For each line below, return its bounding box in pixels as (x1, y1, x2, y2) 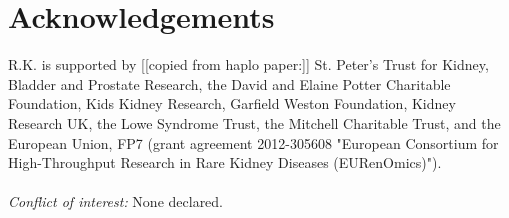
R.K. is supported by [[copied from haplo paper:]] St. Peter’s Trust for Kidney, (8, 54, 489, 75)
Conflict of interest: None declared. (8, 191, 224, 212)
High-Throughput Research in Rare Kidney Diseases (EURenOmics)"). (8, 152, 442, 173)
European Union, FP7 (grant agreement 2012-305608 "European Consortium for (8, 132, 499, 153)
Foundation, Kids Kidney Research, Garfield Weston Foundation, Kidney (8, 93, 456, 114)
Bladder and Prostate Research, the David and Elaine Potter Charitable (8, 73, 451, 94)
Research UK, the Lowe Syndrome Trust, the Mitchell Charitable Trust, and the (8, 112, 501, 133)
